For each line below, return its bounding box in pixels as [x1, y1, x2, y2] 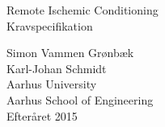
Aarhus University [6, 76, 97, 92]
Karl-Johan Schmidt [6, 59, 107, 76]
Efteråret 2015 [6, 107, 78, 124]
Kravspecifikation [6, 17, 93, 34]
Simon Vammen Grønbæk [6, 44, 134, 61]
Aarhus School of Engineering [6, 91, 154, 108]
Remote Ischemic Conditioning [6, 2, 159, 18]
